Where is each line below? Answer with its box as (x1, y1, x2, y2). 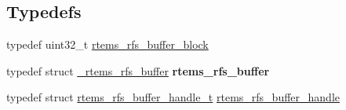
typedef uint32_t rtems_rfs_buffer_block (6, 36, 209, 53)
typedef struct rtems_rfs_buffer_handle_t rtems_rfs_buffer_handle (6, 89, 340, 105)
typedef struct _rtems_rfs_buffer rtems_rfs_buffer (6, 62, 270, 79)
